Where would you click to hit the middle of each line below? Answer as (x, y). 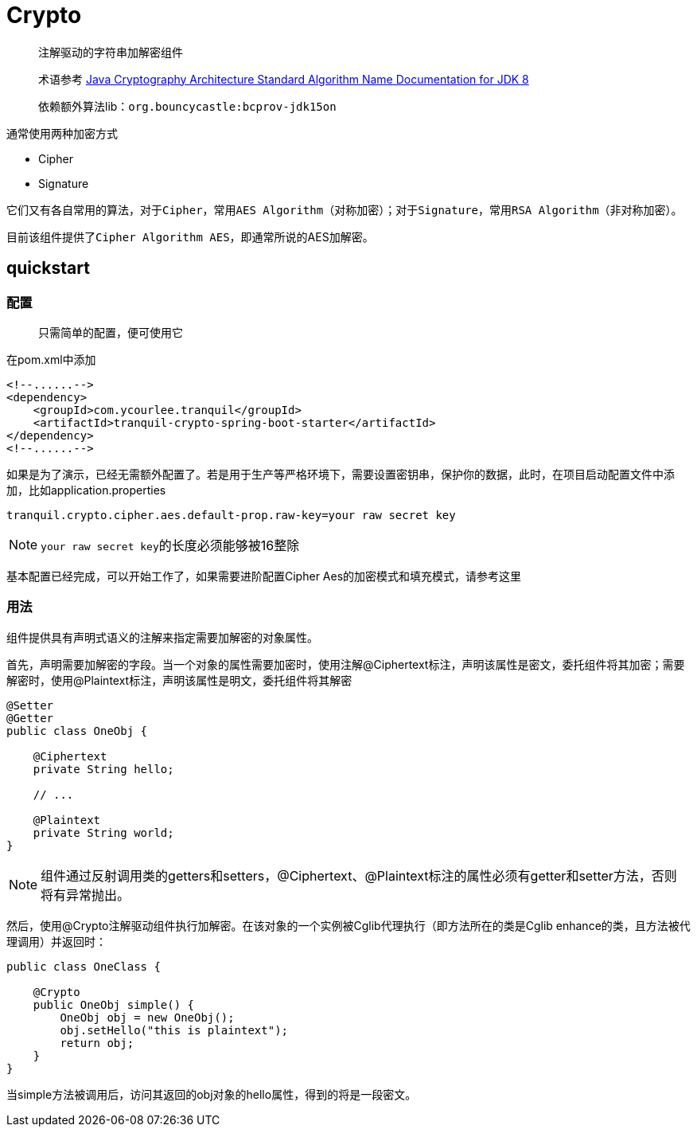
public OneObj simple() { (114, 1004)
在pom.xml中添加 (51, 359)
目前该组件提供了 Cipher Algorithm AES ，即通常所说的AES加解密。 (190, 236)
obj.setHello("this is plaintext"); (174, 1030)
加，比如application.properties (86, 490)
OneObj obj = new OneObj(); (147, 1017)
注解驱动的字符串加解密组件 (111, 52)
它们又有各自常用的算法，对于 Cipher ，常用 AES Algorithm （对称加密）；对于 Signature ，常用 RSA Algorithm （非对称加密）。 (345, 209)
